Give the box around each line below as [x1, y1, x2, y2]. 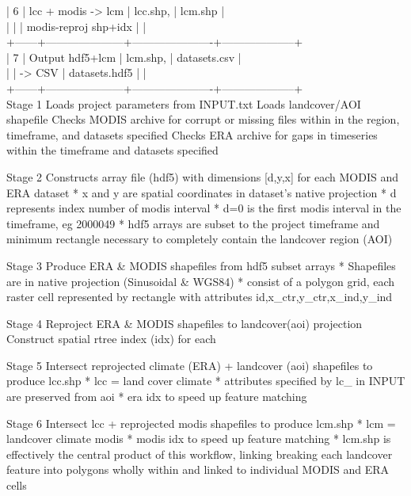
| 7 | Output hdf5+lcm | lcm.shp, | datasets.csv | [6, 48, 242, 65]
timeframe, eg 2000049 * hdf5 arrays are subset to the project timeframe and [6, 215, 380, 231]
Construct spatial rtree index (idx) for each [6, 330, 216, 347]
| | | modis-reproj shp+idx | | [6, 17, 147, 34]
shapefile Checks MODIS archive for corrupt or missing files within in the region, [6, 111, 400, 128]
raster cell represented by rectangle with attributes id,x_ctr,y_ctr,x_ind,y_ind [6, 288, 393, 305]
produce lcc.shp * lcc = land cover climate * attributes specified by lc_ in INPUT [6, 372, 405, 389]
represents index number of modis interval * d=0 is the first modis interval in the [6, 200, 401, 216]
